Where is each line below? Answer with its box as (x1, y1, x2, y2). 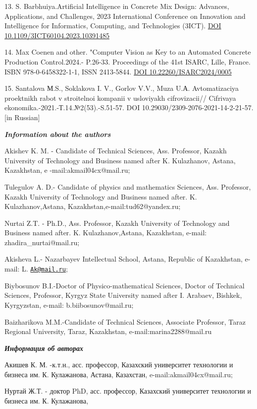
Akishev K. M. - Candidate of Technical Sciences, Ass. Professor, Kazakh (4, 145, 227, 156)
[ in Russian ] (4, 112, 40, 122)
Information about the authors (4, 129, 111, 139)
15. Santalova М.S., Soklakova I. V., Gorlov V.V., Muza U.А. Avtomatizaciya (4, 83, 239, 93)
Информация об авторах (4, 342, 83, 353)
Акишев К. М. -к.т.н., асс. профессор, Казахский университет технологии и (4, 359, 233, 370)
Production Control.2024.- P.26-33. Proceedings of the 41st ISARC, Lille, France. (4, 56, 251, 67)
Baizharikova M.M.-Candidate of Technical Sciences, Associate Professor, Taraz (4, 316, 246, 327)
